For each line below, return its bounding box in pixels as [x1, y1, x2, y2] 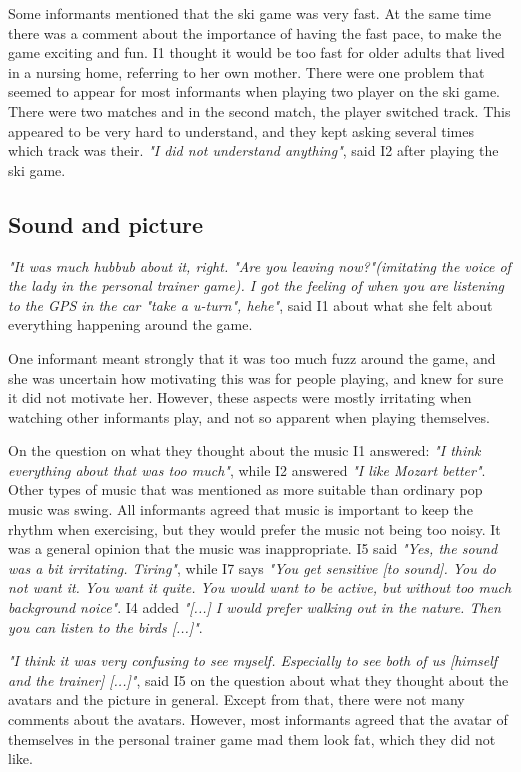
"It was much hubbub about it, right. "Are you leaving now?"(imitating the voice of [8, 255, 511, 276]
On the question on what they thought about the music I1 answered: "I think [8, 440, 481, 461]
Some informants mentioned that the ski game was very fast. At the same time [8, 3, 491, 23]
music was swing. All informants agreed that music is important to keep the [8, 499, 473, 520]
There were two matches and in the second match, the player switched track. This [8, 100, 511, 121]
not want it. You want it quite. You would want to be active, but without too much [8, 577, 512, 598]
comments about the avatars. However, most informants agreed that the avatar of [8, 709, 508, 730]
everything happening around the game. [8, 314, 253, 335]
